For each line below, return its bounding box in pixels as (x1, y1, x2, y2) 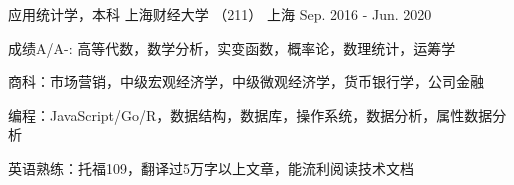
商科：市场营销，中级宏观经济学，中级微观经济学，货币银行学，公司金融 (8, 71, 484, 92)
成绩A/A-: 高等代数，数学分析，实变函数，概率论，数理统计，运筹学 (8, 37, 456, 58)
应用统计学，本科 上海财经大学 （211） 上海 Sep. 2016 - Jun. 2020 (8, 4, 432, 24)
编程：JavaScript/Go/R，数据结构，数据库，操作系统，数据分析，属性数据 (8, 104, 493, 125)
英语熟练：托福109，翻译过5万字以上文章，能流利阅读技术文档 (8, 157, 414, 178)
